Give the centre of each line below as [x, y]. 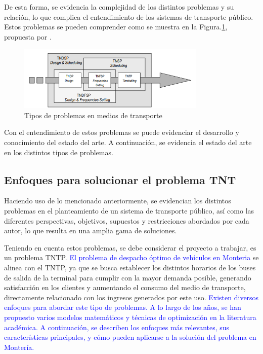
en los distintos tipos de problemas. [59, 152]
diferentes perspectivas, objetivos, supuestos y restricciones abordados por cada [127, 220]
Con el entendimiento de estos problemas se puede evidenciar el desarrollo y [122, 132]
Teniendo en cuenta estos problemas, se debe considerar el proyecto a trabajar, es [130, 247]
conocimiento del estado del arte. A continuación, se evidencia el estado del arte [128, 142]
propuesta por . [28, 36]
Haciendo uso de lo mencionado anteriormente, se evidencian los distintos [118, 201]
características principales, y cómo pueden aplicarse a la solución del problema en [130, 337]
